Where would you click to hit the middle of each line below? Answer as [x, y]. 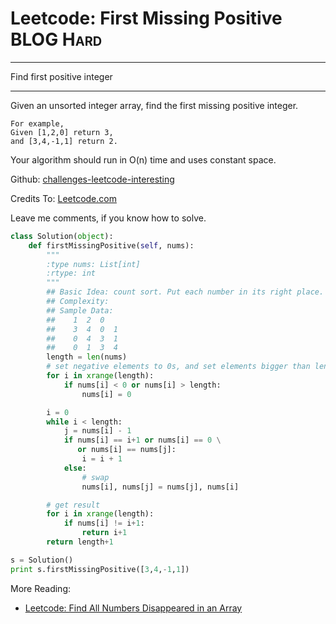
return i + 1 [104, 533]
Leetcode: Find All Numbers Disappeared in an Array [133, 608]
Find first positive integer [61, 76]
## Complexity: [78, 302]
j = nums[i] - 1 [97, 431]
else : [75, 468]
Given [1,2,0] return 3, [62, 132]
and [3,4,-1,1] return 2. [64, 141]
